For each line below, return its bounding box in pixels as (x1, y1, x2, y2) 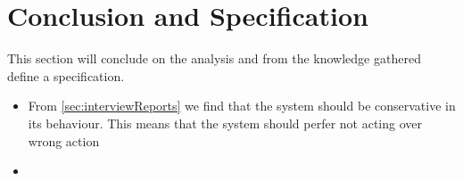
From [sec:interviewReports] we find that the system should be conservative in (28, 96, 456, 115)
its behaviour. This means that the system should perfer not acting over (28, 113, 423, 132)
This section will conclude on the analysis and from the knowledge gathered (7, 49, 421, 68)
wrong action (28, 131, 100, 150)
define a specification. (7, 66, 125, 85)
